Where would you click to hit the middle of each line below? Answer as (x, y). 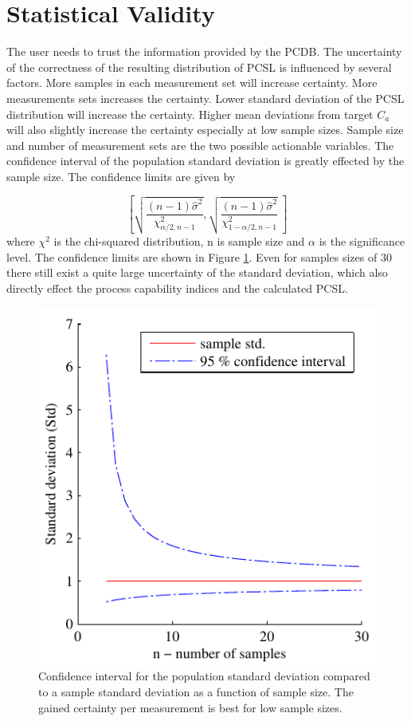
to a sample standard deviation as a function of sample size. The (196, 692)
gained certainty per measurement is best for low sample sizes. (190, 707)
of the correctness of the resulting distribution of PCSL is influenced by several (199, 67)
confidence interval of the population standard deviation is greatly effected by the (205, 161)
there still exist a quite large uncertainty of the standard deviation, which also (197, 272)
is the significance (362, 241)
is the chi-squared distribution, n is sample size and (179, 241)
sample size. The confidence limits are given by (121, 176)
